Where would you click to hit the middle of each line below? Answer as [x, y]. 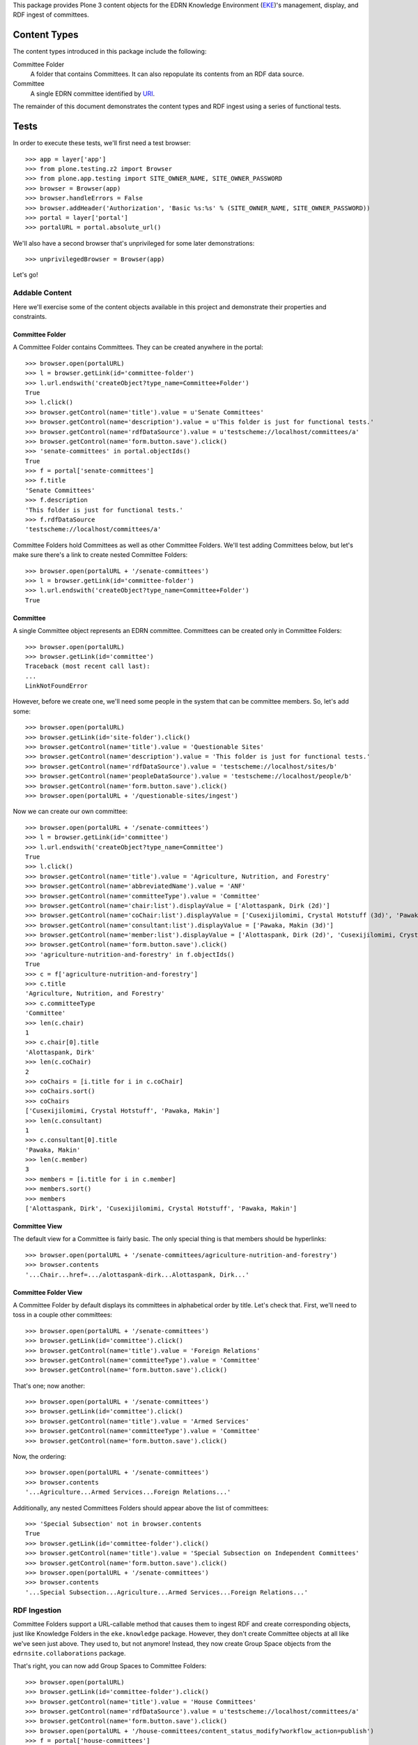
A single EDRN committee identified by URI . [93, 94]
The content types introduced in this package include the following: [110, 52]
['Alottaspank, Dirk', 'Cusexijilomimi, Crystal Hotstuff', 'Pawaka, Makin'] [161, 1209]
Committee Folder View [48, 1292]
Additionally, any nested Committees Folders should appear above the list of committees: [141, 1508]
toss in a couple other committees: [63, 1315]
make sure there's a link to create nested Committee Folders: [100, 555]
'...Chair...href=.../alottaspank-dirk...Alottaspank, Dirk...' [138, 1275]
